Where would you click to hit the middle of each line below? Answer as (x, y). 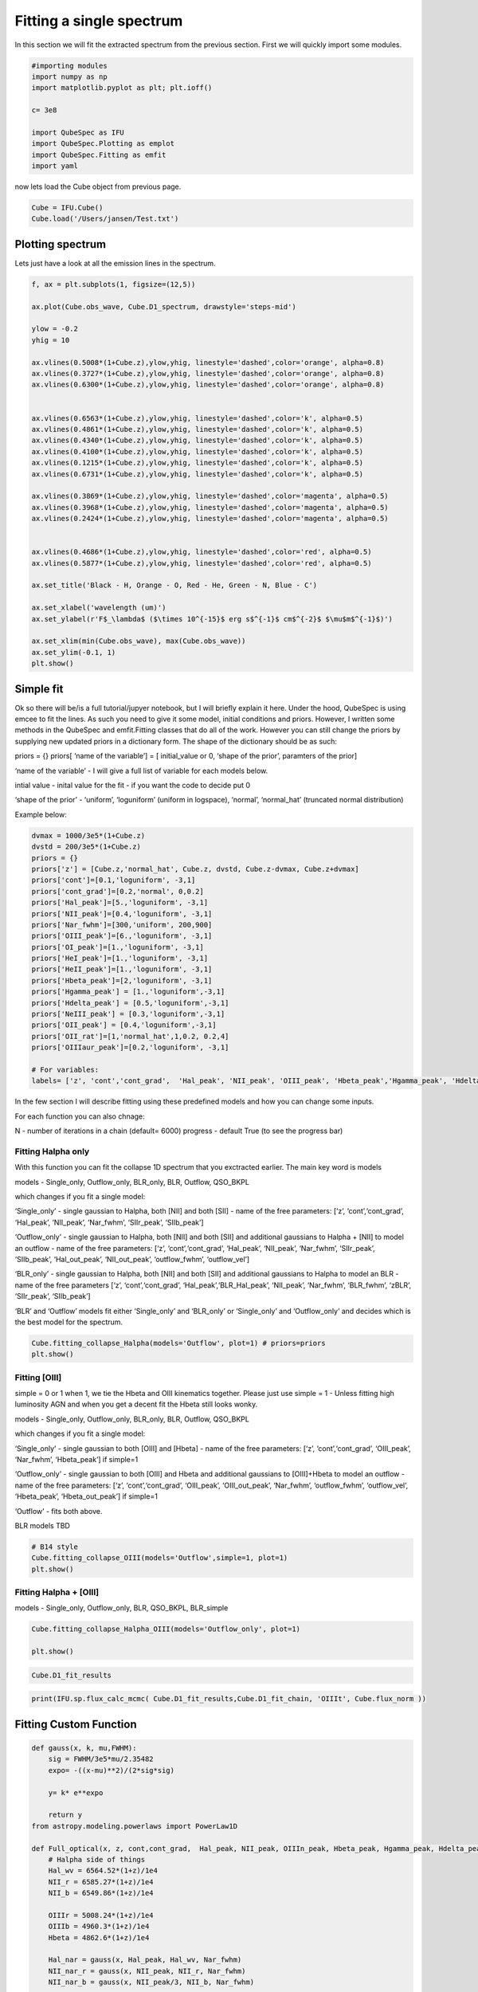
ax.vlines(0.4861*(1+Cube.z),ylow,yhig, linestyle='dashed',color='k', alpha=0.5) (198, 429)
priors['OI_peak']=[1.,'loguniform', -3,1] (118, 947)
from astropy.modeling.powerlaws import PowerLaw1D (135, 1826)
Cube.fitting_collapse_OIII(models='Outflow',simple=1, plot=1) (160, 1558)
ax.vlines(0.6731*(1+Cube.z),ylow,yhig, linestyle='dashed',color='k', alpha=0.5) (198, 474)
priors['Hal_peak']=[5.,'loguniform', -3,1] (120, 903)
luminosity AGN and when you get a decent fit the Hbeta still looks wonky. (136, 1404)
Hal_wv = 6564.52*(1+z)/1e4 (103, 1871)
